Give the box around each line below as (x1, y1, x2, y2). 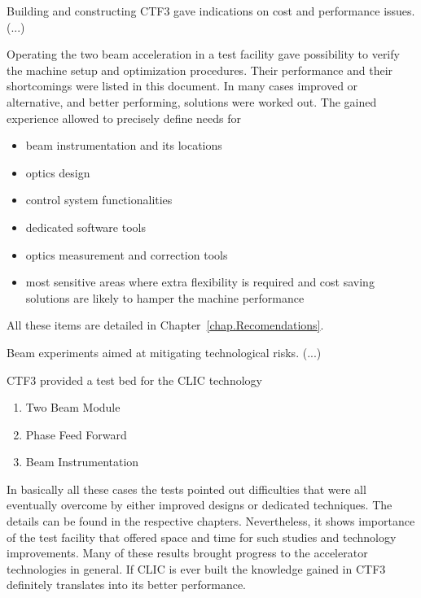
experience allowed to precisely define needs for (7, 109, 242, 126)
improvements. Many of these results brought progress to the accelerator (7, 544, 368, 561)
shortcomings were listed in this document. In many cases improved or (7, 77, 358, 94)
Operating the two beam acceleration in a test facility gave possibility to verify (7, 46, 400, 63)
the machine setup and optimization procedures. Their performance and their (7, 61, 393, 78)
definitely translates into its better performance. (7, 576, 247, 593)
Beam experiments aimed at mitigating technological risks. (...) (7, 343, 322, 360)
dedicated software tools (25, 218, 146, 235)
